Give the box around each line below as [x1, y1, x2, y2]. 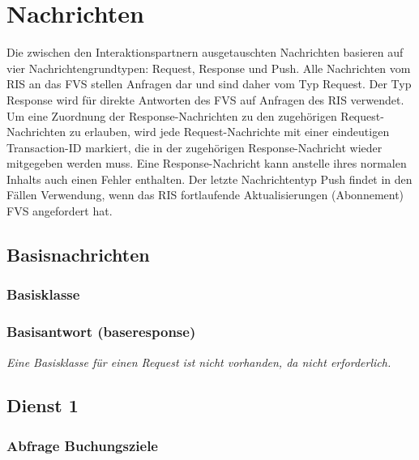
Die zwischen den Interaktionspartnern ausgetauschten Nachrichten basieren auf [6, 44, 404, 61]
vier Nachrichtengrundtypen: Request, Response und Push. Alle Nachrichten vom [6, 59, 411, 76]
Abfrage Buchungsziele [6, 435, 158, 455]
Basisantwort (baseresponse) [6, 322, 196, 342]
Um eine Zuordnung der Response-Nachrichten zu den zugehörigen [6, 107, 337, 124]
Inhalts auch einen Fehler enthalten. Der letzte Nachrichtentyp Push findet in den [6, 170, 413, 187]
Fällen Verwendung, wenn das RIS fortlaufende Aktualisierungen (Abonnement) [6, 186, 404, 203]
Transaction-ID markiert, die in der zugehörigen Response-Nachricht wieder [6, 138, 383, 155]
